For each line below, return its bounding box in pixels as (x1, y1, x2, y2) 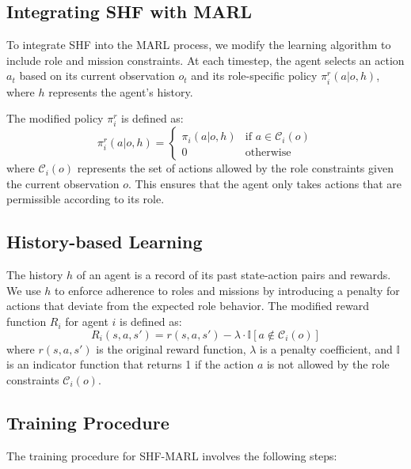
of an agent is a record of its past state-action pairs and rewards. (76, 267, 391, 283)
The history (6, 267, 63, 283)
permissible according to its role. (6, 191, 165, 207)
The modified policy (6, 110, 104, 127)
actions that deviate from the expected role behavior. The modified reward (6, 297, 369, 314)
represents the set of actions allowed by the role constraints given (77, 160, 394, 176)
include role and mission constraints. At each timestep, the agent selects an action (6, 51, 405, 68)
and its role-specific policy (191, 67, 318, 84)
